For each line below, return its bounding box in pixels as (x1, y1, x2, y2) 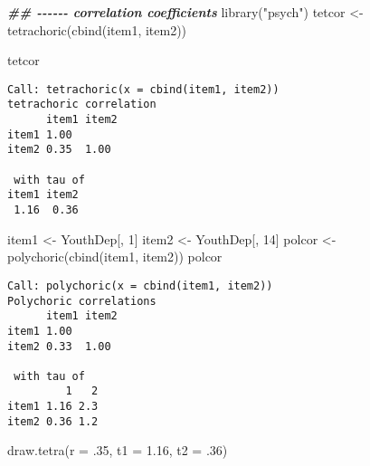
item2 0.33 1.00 (7, 339, 111, 353)
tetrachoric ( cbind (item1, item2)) (7, 20, 187, 39)
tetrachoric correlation (7, 98, 157, 111)
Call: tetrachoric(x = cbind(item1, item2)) (7, 82, 280, 96)
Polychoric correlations (7, 294, 157, 308)
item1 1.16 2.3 (7, 400, 99, 414)
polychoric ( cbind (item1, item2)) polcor (7, 247, 223, 266)
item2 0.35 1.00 (7, 143, 111, 157)
